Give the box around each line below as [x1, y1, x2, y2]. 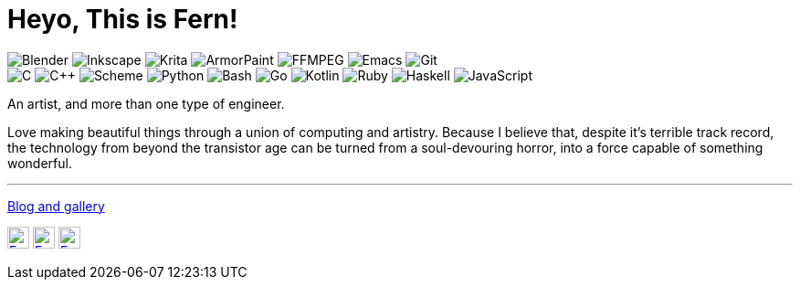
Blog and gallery [7, 197, 105, 214]
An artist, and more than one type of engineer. [7, 95, 285, 112]
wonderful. [7, 154, 72, 171]
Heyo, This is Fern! [7, 4, 238, 35]
